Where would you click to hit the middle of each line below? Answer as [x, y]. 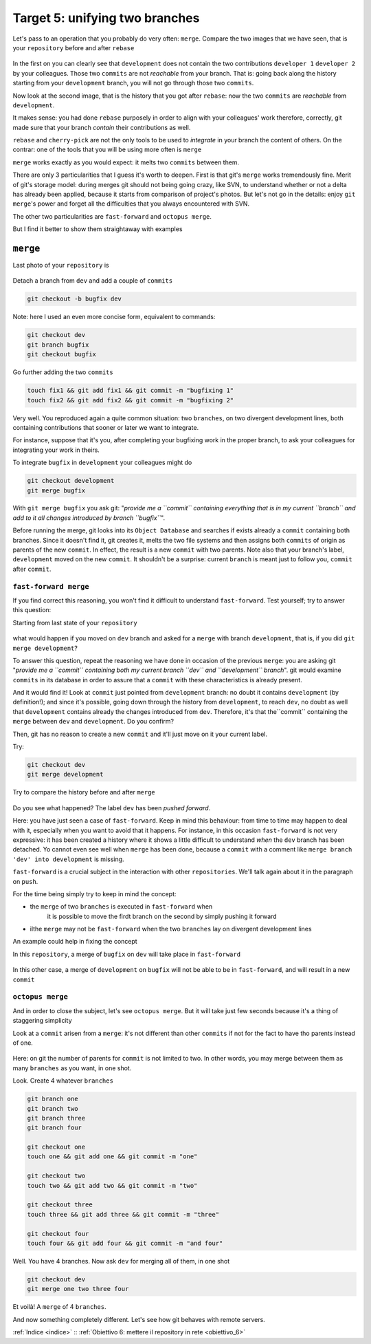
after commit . [32, 569]
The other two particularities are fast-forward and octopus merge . [112, 216]
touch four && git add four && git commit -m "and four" [125, 1243]
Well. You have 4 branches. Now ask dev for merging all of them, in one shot [121, 1261]
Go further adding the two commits [63, 372]
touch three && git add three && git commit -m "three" [123, 1214]
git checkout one [56, 1147]
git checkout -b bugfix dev [74, 299]
